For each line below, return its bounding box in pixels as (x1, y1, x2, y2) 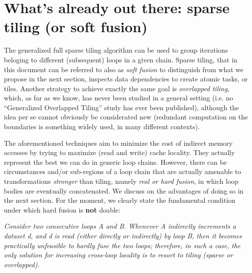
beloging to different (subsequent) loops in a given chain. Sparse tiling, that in (4, 54, 238, 64)
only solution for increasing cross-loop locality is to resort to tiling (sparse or (4, 250, 233, 260)
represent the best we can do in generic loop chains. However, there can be (4, 156, 227, 167)
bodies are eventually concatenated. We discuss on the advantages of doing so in (4, 185, 244, 195)
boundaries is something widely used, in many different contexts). (4, 121, 200, 132)
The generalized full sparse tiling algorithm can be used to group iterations (4, 45, 228, 55)
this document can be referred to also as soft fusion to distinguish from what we (4, 64, 244, 74)
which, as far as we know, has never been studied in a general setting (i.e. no (4, 93, 233, 103)
